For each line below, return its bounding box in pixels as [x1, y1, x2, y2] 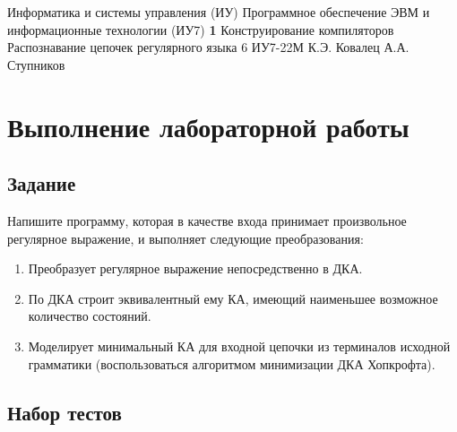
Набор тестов [7, 398, 122, 426]
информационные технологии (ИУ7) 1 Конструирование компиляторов [7, 20, 394, 39]
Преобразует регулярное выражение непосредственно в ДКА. [28, 259, 363, 278]
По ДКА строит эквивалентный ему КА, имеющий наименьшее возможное [28, 289, 438, 307]
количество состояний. [28, 307, 151, 325]
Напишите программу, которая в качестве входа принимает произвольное [7, 211, 407, 229]
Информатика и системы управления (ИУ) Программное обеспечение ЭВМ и [7, 3, 430, 21]
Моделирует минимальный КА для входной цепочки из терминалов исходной [28, 336, 451, 355]
